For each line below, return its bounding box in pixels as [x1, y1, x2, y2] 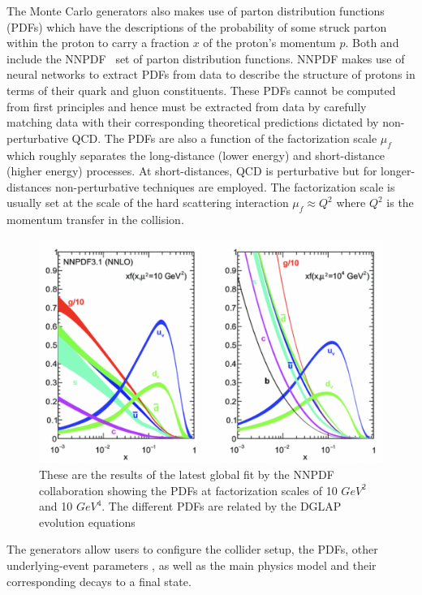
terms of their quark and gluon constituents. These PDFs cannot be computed [6, 81, 396, 98]
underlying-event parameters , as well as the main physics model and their [6, 557, 377, 574]
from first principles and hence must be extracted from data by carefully [6, 97, 367, 114]
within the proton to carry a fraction [6, 34, 189, 51]
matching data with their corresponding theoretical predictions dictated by [6, 114, 379, 131]
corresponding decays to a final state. [6, 572, 192, 589]
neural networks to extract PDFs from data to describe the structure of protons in [6, 66, 416, 83]
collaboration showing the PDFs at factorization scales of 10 [39, 481, 338, 498]
